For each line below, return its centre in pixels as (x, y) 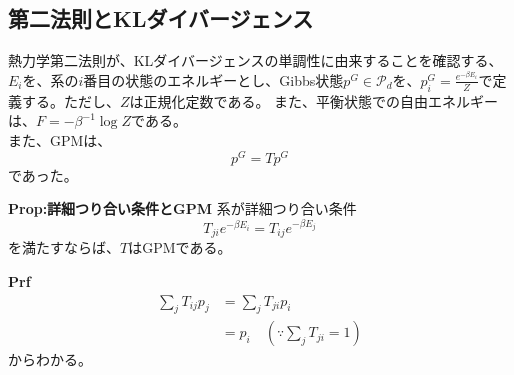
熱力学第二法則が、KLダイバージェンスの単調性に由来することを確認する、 (255, 60)
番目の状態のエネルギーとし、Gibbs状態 (213, 79)
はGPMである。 (180, 247)
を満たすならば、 (64, 247)
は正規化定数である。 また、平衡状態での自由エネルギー (314, 100)
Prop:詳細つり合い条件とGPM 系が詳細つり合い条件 (182, 208)
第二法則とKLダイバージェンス (161, 18)
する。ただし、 (70, 100)
